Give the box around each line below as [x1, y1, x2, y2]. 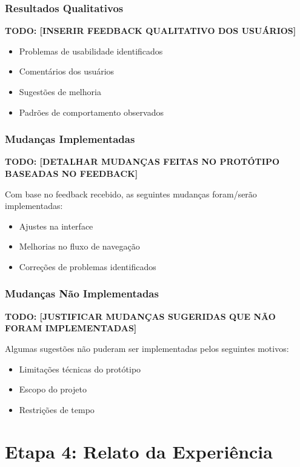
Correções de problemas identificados [19, 260, 156, 273]
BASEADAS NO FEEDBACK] [5, 167, 138, 179]
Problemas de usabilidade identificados [19, 44, 163, 57]
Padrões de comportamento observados [19, 105, 164, 118]
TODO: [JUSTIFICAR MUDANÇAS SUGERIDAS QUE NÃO [5, 310, 276, 322]
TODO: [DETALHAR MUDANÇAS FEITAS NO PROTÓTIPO [5, 155, 279, 168]
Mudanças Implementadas [5, 131, 135, 147]
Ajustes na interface [19, 219, 93, 232]
